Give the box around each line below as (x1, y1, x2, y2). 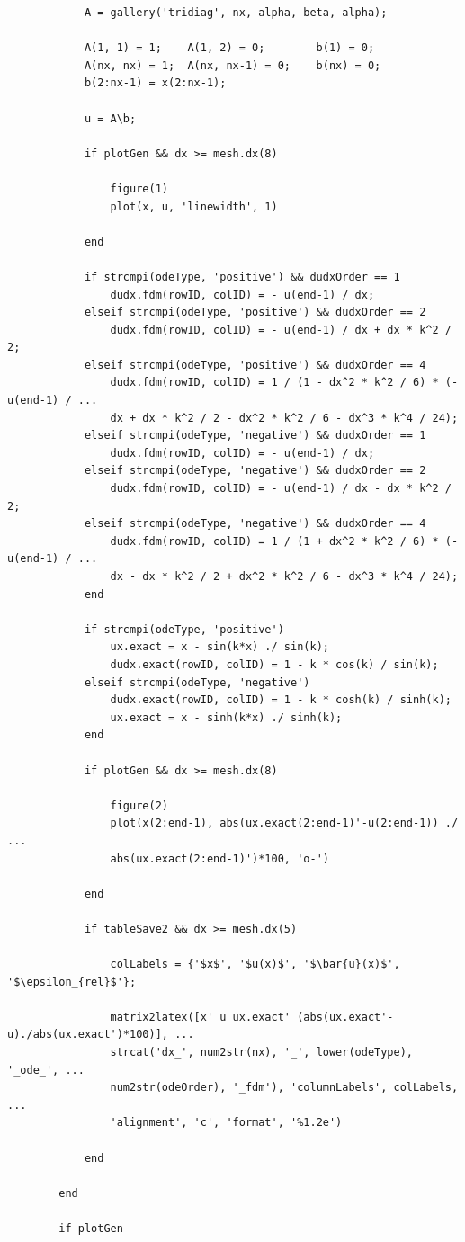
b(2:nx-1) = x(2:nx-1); (84, 76, 227, 90)
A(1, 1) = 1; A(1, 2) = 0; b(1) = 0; (84, 41, 375, 55)
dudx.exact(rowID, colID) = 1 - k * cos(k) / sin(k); (110, 657, 439, 671)
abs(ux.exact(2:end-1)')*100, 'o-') (110, 852, 329, 865)
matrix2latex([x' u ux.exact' (110, 1010, 291, 1023)
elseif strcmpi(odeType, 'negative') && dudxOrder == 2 (84, 464, 426, 478)
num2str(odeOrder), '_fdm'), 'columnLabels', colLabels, (110, 1081, 459, 1095)
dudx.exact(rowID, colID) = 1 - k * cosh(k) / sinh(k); (110, 693, 452, 707)
